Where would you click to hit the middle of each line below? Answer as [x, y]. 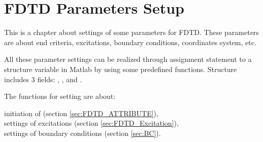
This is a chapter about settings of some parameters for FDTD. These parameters [131, 32]
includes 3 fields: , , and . [43, 79]
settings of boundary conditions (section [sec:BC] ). [83, 133]
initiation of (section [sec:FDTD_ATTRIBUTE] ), [81, 113]
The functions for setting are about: [60, 96]
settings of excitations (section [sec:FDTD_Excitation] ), [91, 123]
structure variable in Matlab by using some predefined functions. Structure [121, 69]
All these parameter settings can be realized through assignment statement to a [128, 59]
